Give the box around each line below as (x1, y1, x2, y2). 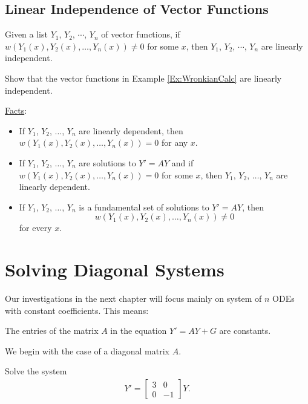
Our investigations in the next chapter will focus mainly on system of (5, 292, 262, 305)
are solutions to (79, 156, 136, 169)
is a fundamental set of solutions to (79, 200, 209, 213)
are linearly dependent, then (79, 124, 183, 137)
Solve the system (5, 365, 67, 377)
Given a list (5, 28, 48, 41)
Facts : (5, 104, 27, 117)
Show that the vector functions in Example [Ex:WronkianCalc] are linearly (5, 71, 282, 84)
